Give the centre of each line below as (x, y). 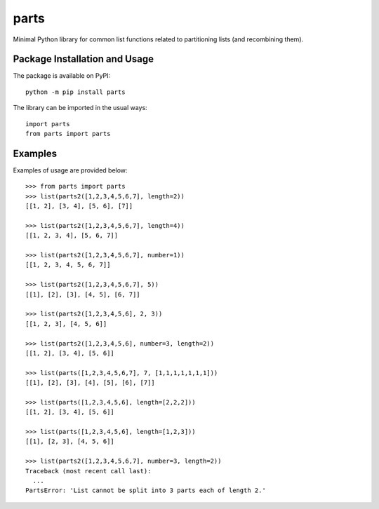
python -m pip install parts (75, 92)
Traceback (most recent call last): (88, 471)
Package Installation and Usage (84, 59)
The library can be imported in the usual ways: (80, 108)
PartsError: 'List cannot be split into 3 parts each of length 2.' (146, 490)
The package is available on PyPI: (62, 76)
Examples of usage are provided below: (70, 170)
